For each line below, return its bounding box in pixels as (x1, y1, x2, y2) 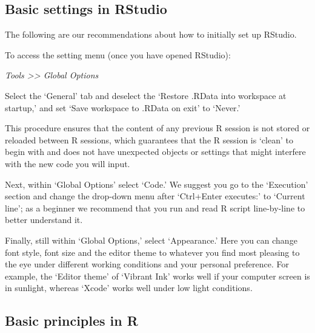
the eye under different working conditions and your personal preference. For (5, 258, 289, 270)
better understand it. (5, 213, 83, 226)
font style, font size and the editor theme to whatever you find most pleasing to (5, 245, 300, 258)
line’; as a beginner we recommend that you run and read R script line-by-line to (5, 201, 305, 214)
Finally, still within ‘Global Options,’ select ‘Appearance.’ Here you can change (5, 233, 297, 246)
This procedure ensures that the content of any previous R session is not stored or (5, 122, 310, 134)
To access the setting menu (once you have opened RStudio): (5, 48, 231, 61)
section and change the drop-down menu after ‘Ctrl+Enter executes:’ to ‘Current (5, 190, 305, 202)
